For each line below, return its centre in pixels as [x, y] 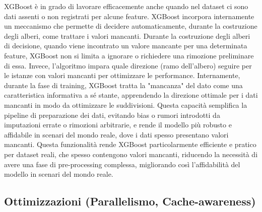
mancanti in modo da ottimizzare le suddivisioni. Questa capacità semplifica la [126, 104]
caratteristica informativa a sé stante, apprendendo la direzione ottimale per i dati [131, 95]
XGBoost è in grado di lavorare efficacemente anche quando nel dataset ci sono [126, 6]
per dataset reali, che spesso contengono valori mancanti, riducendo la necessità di [131, 154]
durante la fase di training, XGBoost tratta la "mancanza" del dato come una [123, 85]
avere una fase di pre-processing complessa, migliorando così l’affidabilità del [122, 164]
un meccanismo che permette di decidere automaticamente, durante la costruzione [131, 26]
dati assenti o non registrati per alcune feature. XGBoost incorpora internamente [129, 16]
